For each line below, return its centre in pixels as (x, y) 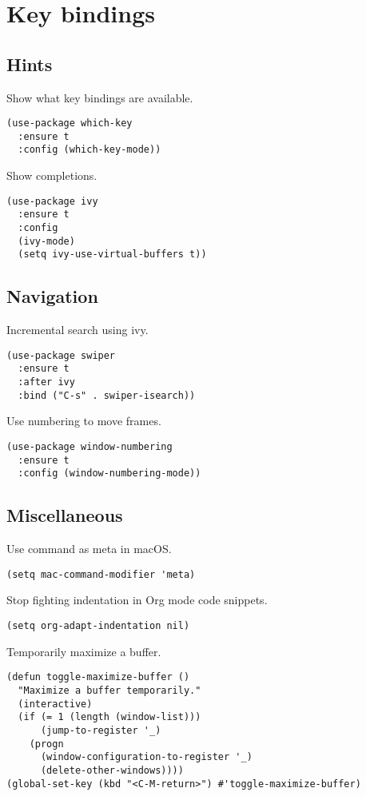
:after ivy (46, 382)
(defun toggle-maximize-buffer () (98, 677)
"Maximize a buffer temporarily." (109, 690)
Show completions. (52, 175)
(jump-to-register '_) (101, 730)
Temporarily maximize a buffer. (84, 651)
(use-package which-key (70, 123)
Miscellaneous (65, 515)
